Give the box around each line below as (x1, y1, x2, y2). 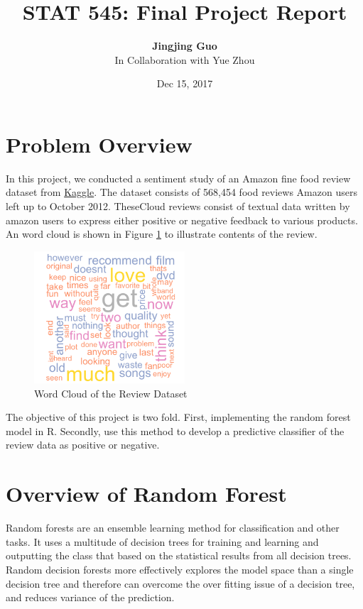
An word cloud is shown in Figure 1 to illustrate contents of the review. (6, 226, 318, 241)
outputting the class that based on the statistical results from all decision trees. (6, 548, 352, 563)
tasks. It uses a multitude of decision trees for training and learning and (6, 534, 319, 549)
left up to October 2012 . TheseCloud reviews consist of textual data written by (6, 199, 350, 214)
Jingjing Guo (152, 38, 217, 53)
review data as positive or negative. (6, 437, 160, 452)
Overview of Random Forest (6, 479, 287, 508)
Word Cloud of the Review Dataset (34, 385, 188, 400)
